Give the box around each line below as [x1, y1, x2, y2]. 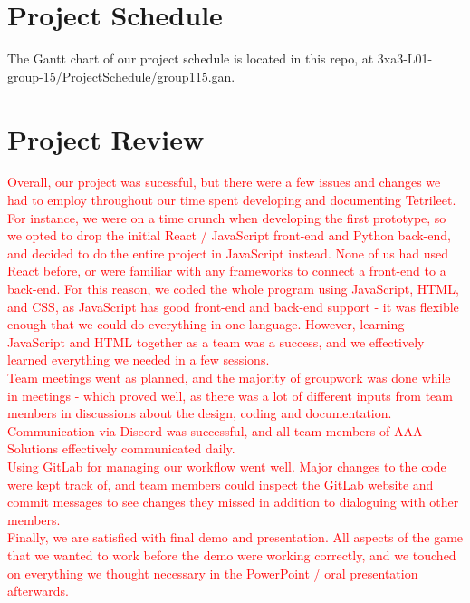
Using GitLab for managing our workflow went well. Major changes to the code [7, 456, 446, 475]
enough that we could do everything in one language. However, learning [7, 315, 405, 334]
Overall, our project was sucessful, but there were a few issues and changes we [7, 172, 441, 191]
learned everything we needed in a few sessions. [7, 350, 270, 369]
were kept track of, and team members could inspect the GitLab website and [7, 474, 434, 493]
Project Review [7, 120, 205, 157]
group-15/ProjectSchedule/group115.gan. [7, 66, 235, 85]
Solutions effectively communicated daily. [7, 439, 235, 458]
